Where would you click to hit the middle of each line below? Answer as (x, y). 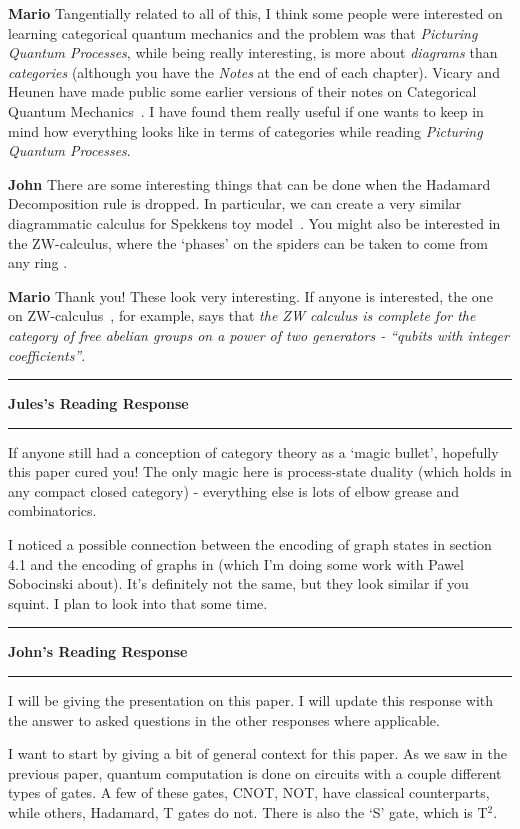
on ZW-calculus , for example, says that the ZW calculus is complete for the (242, 315)
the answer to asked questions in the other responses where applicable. (224, 719)
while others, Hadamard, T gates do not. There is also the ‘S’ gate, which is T (248, 812)
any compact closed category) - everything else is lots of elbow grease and (234, 490)
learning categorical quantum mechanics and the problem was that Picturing (243, 32)
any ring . (38, 262)
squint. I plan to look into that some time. (138, 602)
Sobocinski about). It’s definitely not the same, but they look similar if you (238, 583)
